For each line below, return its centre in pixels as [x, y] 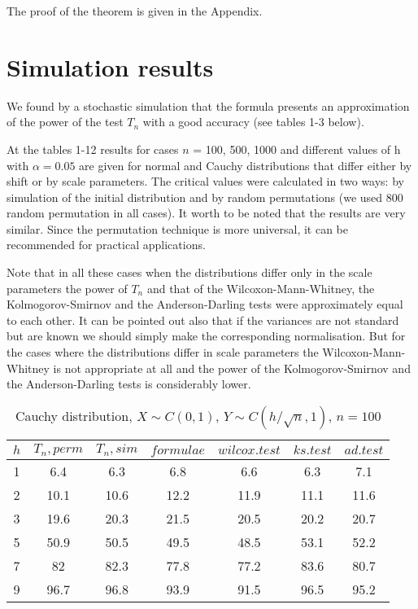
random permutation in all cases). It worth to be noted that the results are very [206, 213]
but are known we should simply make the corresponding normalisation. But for [206, 336]
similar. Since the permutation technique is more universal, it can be [177, 228]
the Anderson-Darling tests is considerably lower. [129, 384]
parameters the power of [67, 288]
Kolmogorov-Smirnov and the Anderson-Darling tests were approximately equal [205, 304]
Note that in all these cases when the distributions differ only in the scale [189, 272]
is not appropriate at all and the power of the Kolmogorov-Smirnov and [232, 368]
